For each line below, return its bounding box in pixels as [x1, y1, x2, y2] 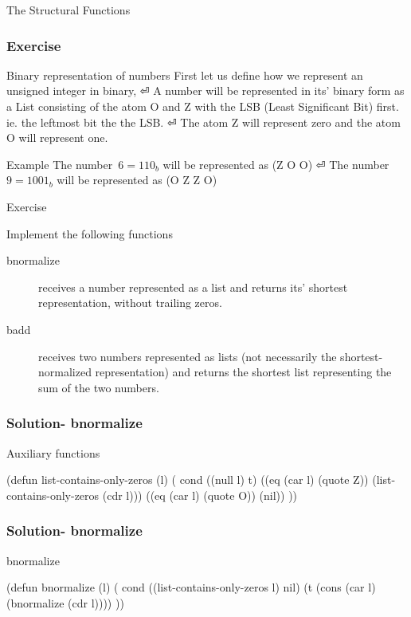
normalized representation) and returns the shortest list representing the [38, 364, 392, 380]
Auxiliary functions [6, 444, 100, 461]
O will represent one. [6, 129, 108, 146]
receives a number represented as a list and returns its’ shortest [38, 278, 348, 295]
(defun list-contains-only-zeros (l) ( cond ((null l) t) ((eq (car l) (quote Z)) [6, 471, 369, 488]
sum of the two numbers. [38, 379, 159, 395]
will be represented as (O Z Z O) [57, 171, 217, 188]
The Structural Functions [6, 2, 131, 18]
